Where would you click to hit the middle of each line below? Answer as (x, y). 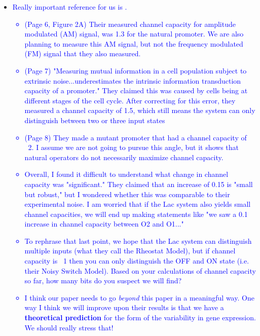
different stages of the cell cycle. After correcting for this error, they (130, 100)
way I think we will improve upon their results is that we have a (124, 307)
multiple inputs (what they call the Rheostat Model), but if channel (130, 251)
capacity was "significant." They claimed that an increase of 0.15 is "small (139, 184)
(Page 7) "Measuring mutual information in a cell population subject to (136, 70)
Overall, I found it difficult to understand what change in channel (126, 174)
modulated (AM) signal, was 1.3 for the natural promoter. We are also (134, 34)
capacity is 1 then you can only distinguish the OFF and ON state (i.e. (137, 261)
